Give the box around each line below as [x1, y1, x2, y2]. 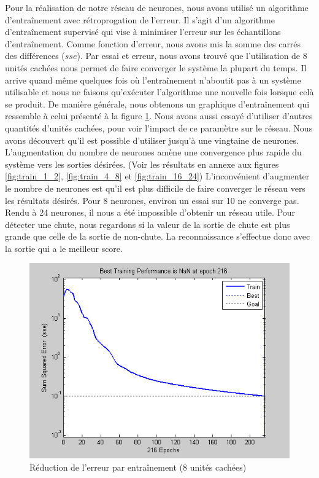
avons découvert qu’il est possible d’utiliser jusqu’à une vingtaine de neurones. [5, 133, 299, 146]
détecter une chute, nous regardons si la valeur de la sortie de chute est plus [5, 217, 290, 230]
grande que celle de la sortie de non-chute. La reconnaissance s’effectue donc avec [5, 230, 310, 243]
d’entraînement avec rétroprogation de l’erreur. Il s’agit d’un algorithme [5, 13, 275, 26]
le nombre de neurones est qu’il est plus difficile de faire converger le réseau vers [5, 181, 306, 194]
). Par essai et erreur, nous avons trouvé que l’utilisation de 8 [77, 49, 307, 62]
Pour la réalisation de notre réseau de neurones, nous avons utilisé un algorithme [5, 1, 309, 14]
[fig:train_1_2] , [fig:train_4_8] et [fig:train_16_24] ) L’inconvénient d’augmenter [5, 170, 310, 182]
